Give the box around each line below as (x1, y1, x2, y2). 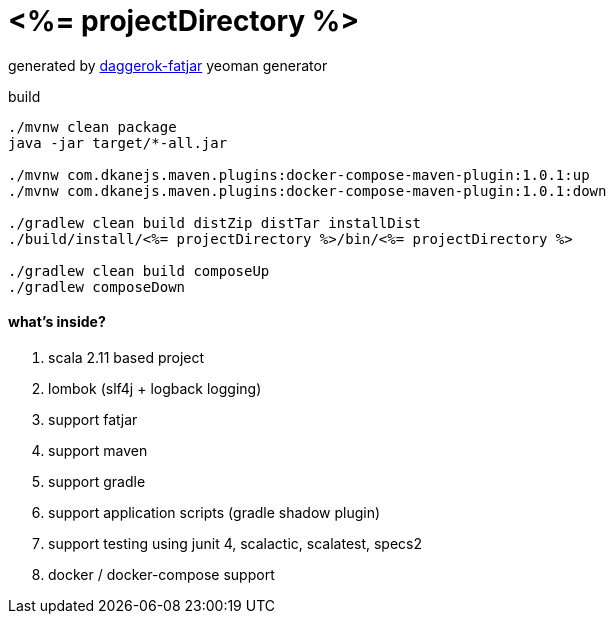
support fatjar (48, 410, 138, 428)
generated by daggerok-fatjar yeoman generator (8, 56, 328, 74)
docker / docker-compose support (48, 565, 275, 583)
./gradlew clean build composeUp (8, 262, 270, 279)
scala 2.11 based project (48, 348, 205, 366)
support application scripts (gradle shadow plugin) (48, 503, 381, 521)
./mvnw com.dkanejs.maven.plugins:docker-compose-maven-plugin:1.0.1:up (8, 166, 590, 183)
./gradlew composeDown (8, 278, 186, 295)
